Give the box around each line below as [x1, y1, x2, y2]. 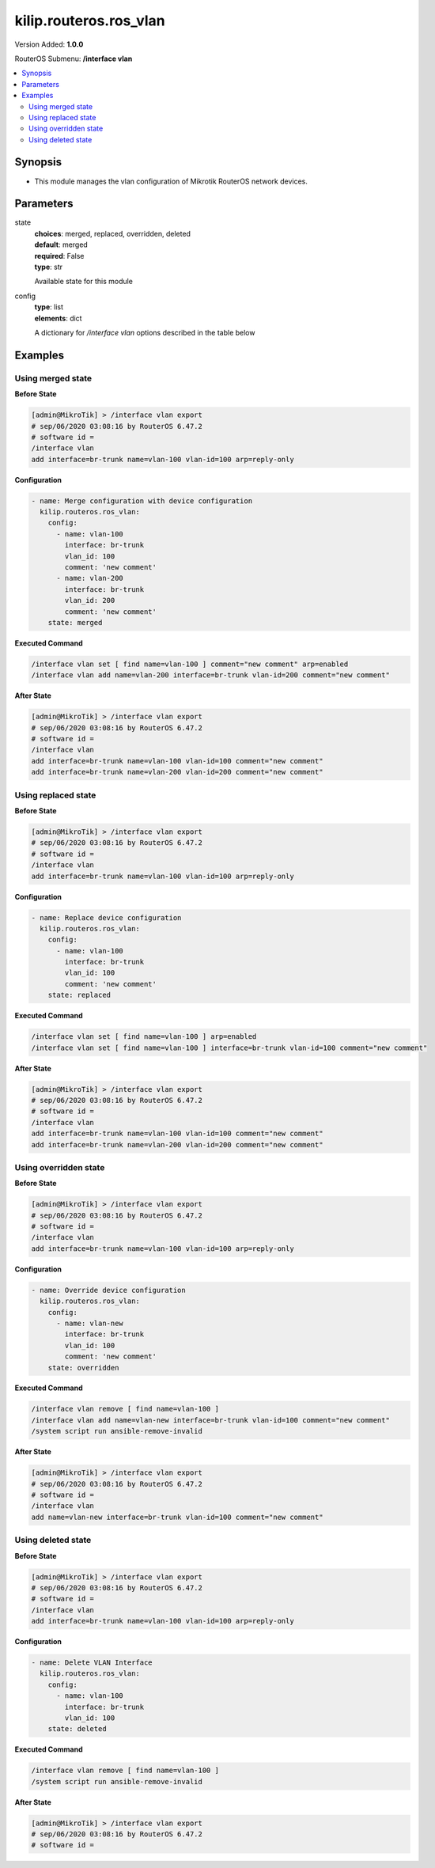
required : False [34, 251, 85, 260]
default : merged [34, 240, 89, 249]
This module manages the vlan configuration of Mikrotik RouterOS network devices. [34, 176, 308, 186]
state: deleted [47, 1725, 107, 1733]
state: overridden [47, 1363, 119, 1372]
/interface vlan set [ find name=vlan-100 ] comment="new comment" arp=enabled [31, 659, 349, 669]
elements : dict [34, 313, 82, 323]
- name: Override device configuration [31, 1286, 186, 1294]
